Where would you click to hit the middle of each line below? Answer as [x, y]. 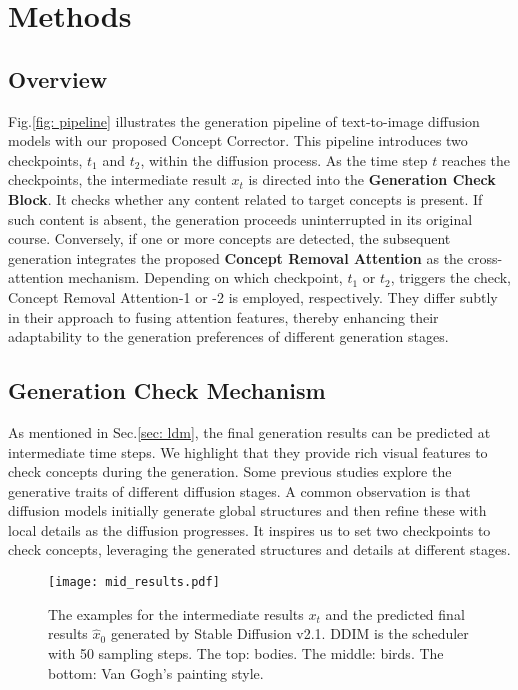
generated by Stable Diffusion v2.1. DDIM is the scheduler [289, 633]
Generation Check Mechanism [167, 390]
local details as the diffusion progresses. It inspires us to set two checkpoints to [249, 529]
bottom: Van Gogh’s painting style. [156, 672]
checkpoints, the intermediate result [117, 179]
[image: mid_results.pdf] [134, 582]
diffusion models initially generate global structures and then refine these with [247, 510]
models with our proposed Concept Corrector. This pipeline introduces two [238, 140]
